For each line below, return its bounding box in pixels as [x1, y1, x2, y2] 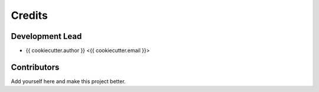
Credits [11, 9, 48, 22]
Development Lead [11, 31, 82, 41]
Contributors [11, 62, 60, 72]
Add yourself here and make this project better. [11, 77, 126, 85]
